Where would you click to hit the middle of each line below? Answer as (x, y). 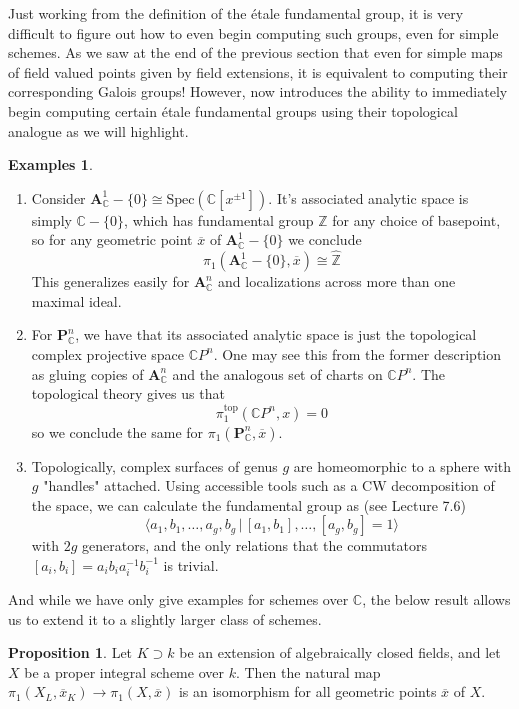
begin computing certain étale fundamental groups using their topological (233, 110)
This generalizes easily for (110, 281)
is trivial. (191, 564)
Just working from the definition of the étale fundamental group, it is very (236, 13)
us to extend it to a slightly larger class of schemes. (165, 618)
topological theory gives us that (128, 393)
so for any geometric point (112, 239)
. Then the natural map (308, 671)
